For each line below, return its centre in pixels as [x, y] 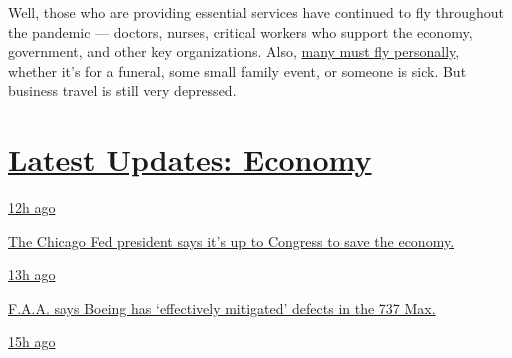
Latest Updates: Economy [190, 159]
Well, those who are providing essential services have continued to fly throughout [256, 12]
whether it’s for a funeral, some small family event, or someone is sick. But [237, 70]
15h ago [32, 341]
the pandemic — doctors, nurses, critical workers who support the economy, [240, 31]
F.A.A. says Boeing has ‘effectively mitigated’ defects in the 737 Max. [222, 307]
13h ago [32, 274]
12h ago [32, 207]
